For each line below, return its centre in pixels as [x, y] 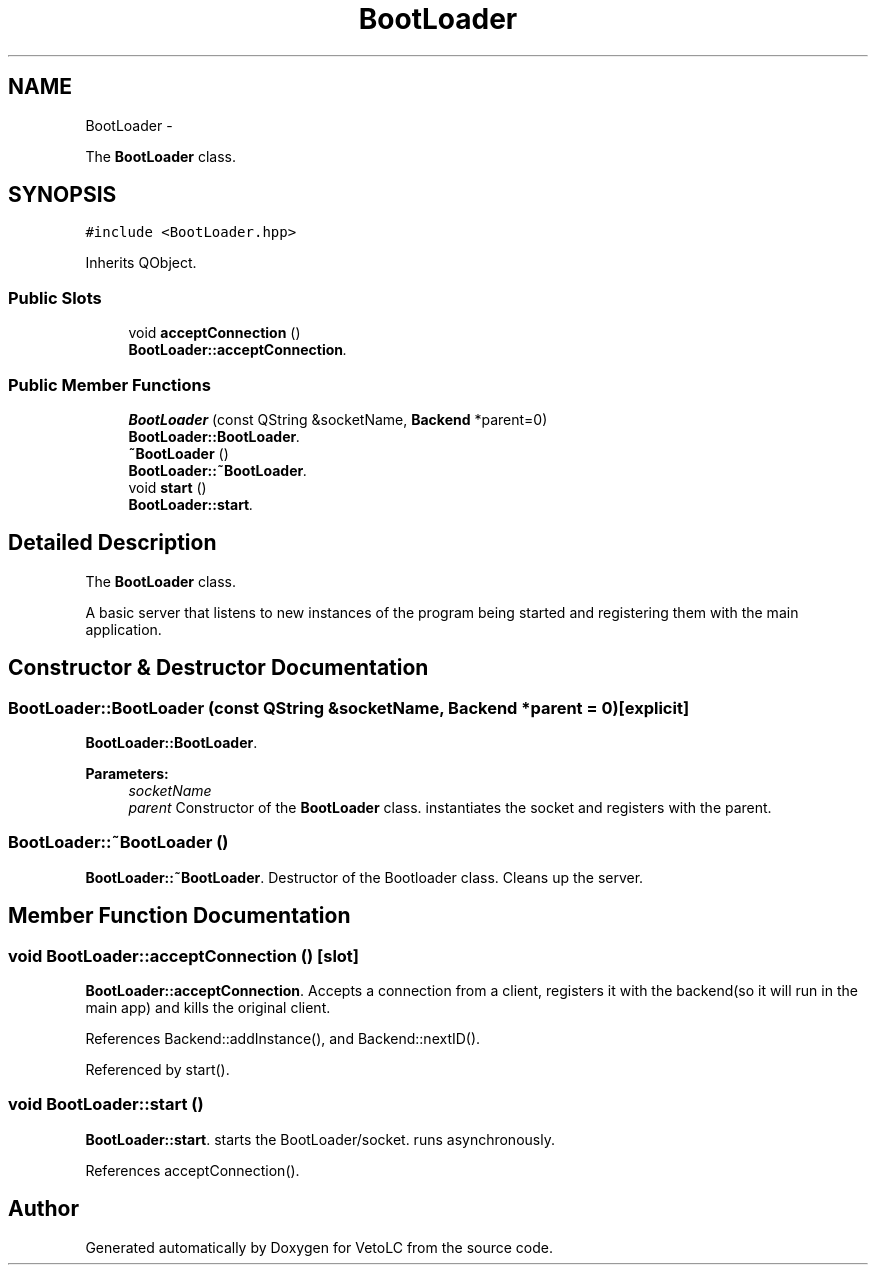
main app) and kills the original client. [208, 1007]
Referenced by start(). [157, 1069]
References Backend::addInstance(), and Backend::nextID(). [283, 1038]
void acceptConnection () [214, 333]
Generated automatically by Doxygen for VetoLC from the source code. [319, 1247]
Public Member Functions [109, 384]
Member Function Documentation [179, 916]
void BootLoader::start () [106, 1104]
